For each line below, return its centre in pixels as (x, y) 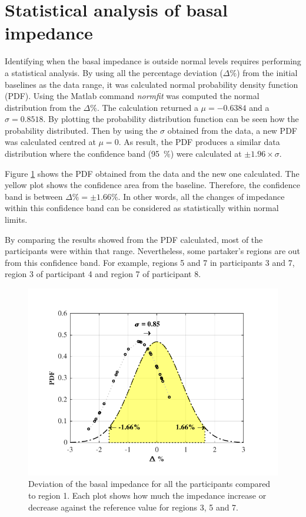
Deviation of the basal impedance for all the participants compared (149, 484)
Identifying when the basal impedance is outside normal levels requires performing (153, 61)
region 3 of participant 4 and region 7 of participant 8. (103, 274)
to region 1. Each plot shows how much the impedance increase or (147, 495)
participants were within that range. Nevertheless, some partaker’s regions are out (153, 251)
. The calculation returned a (147, 107)
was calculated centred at (50, 142)
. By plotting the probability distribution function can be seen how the (171, 119)
